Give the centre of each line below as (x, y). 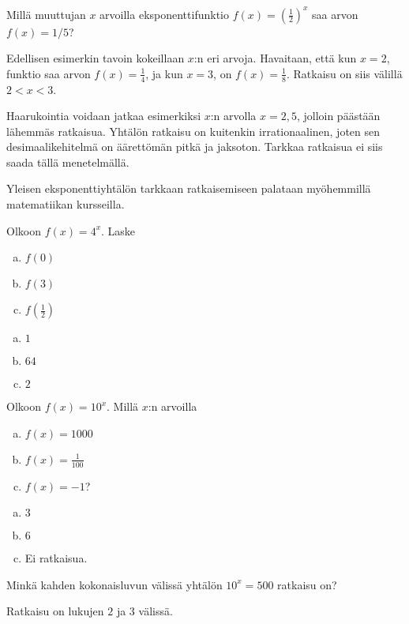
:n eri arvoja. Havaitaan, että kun (275, 58)
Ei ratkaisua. (56, 558)
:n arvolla (233, 116)
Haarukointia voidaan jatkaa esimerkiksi (104, 116)
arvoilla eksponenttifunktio (164, 14)
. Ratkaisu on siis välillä (345, 73)
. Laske (118, 230)
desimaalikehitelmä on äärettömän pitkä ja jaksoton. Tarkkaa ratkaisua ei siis (195, 147)
